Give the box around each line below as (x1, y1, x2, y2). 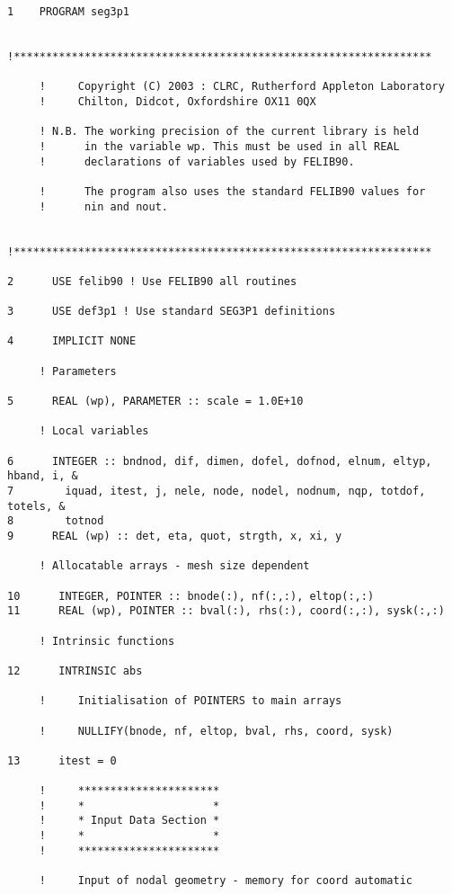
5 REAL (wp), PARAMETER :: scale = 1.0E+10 (7, 395, 304, 408)
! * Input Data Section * (39, 814, 220, 827)
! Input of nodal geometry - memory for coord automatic (39, 874, 413, 888)
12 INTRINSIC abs (7, 664, 143, 677)
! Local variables (39, 425, 149, 438)
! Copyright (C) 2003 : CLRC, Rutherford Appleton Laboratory (39, 80, 445, 94)
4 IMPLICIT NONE (7, 335, 137, 348)
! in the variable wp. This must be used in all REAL (39, 139, 400, 153)
